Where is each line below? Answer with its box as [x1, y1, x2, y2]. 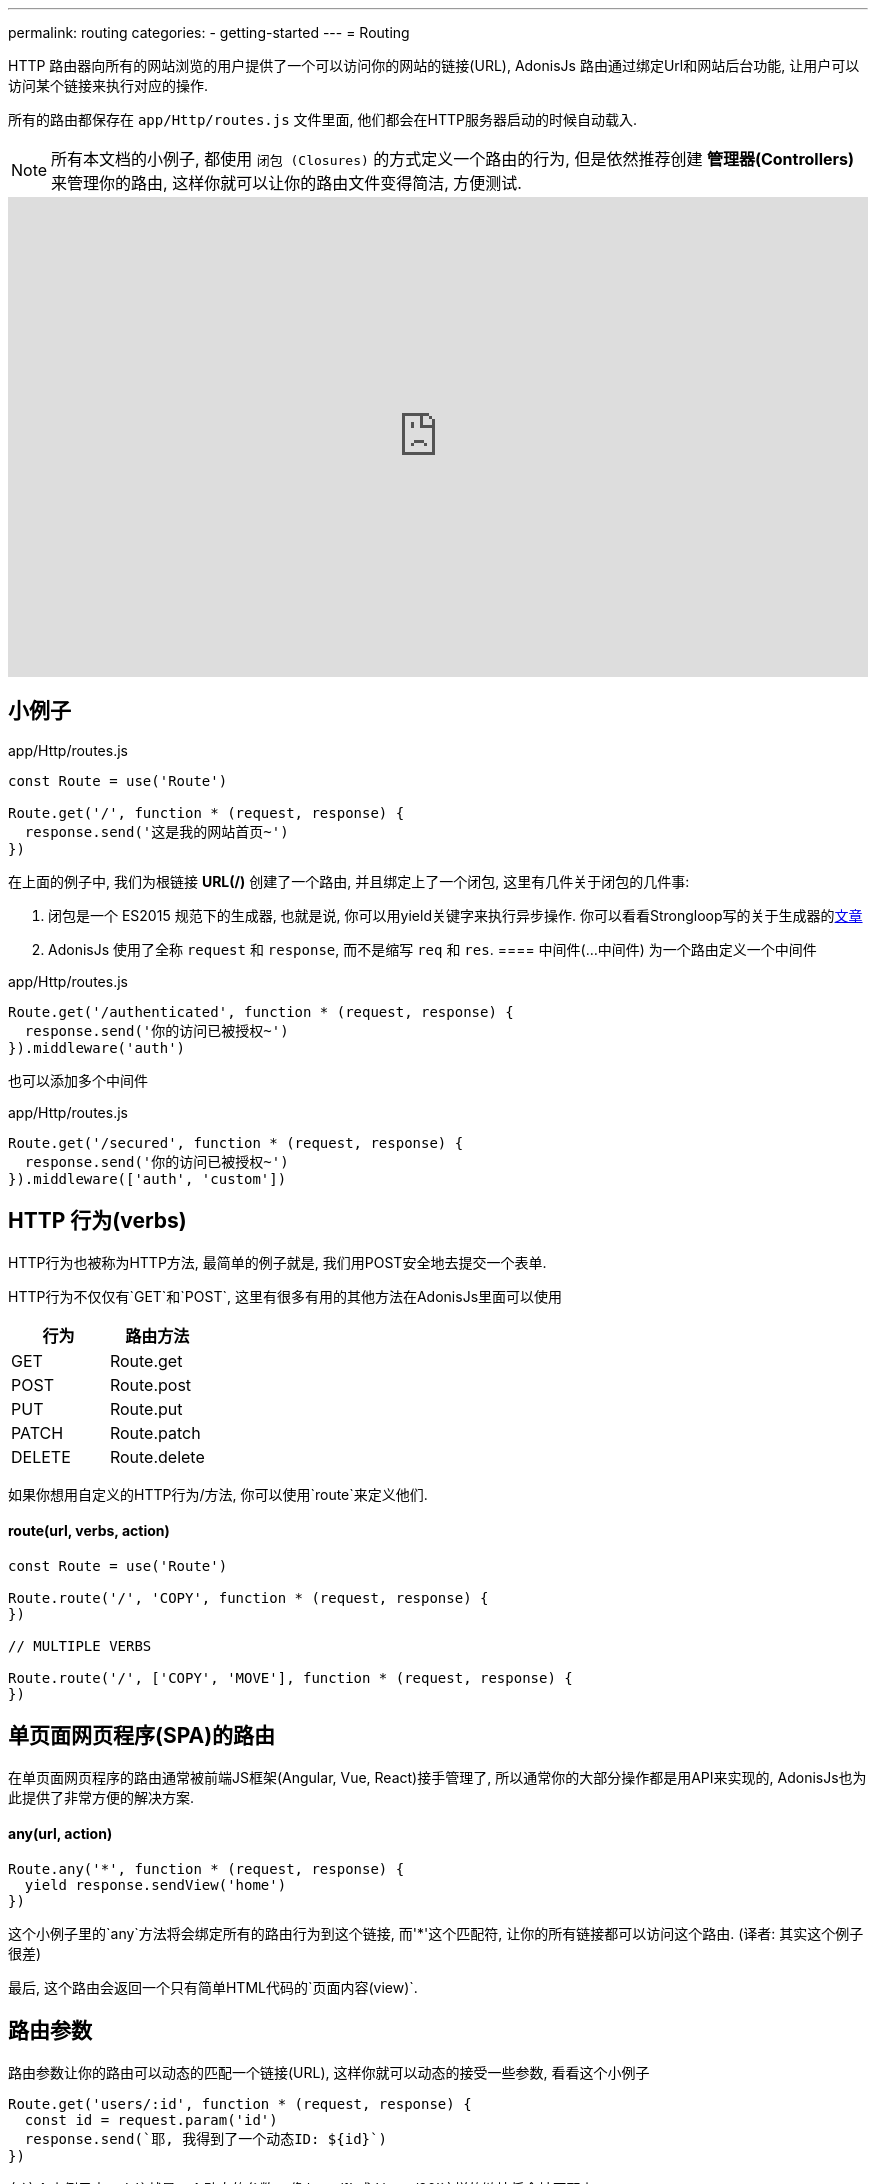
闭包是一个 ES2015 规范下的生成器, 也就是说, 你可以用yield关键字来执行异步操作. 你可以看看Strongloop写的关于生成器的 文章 [48, 906, 863, 924]
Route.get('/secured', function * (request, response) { [8, 1134, 464, 1151]
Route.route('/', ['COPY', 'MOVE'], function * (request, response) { [8, 1669, 573, 1686]
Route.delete [109, 1446, 205, 1467]
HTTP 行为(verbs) [8, 1208, 187, 1234]
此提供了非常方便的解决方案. [8, 1788, 195, 1806]
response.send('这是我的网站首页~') [24, 823, 289, 840]
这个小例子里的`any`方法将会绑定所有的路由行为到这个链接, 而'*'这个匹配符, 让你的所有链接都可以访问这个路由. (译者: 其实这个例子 [8, 1924, 864, 1942]
